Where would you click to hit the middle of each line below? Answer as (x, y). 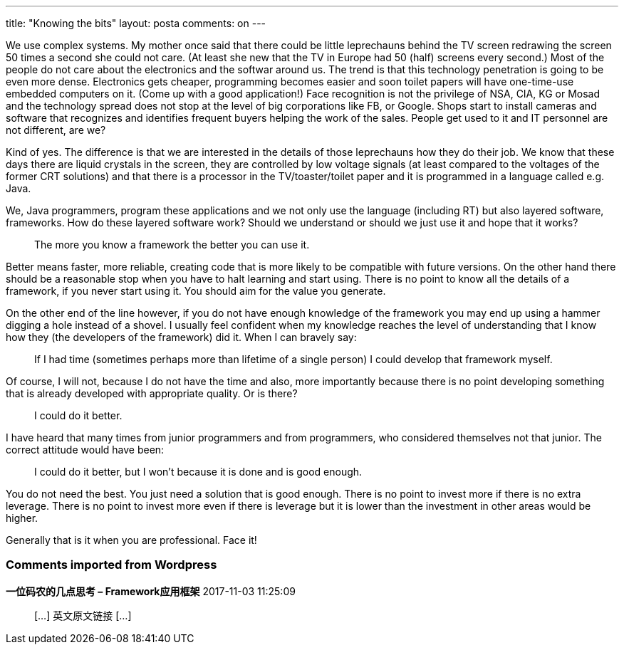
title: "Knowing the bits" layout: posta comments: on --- (136, 23)
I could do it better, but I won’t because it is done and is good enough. (198, 472)
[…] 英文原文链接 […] (83, 615)
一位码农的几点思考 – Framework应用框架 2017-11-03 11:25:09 (151, 591)
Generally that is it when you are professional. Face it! (131, 540)
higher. (22, 518)
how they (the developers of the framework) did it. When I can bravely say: (181, 337)
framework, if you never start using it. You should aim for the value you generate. (196, 291)
